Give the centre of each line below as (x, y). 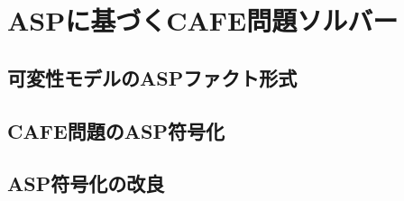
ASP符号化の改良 (86, 183)
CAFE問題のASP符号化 (116, 130)
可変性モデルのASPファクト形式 (152, 77)
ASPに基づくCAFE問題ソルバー (203, 20)
